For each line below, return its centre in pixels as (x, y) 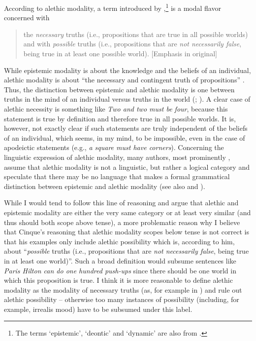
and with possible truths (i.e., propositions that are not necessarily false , (132, 44)
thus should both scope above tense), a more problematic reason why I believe (122, 222)
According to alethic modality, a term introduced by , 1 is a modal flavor (112, 7)
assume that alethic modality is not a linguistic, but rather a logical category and (127, 167)
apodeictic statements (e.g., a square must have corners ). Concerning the (114, 147)
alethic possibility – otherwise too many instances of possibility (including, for (122, 299)
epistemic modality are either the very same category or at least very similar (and (128, 212)
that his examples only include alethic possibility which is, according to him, (119, 241)
